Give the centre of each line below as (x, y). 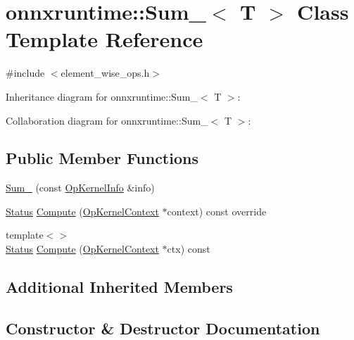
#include (25, 73)
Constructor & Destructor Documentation (163, 328)
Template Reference (105, 39)
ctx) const (189, 249)
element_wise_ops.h (105, 73)
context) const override (217, 211)
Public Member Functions (102, 158)
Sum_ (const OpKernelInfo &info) (80, 188)
